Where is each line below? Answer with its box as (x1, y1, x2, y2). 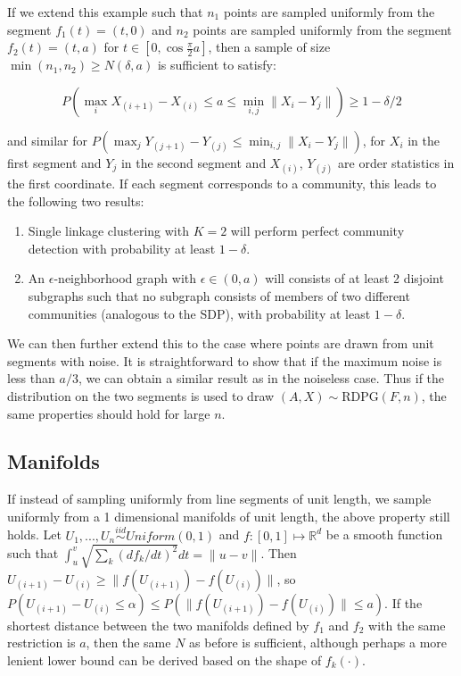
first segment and (7, 153, 102, 171)
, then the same (86, 633, 171, 652)
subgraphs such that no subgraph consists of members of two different (28, 286, 410, 305)
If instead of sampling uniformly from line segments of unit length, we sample (7, 489, 432, 508)
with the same (368, 615, 446, 634)
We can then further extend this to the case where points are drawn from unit (7, 334, 434, 353)
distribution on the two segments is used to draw (7, 386, 275, 405)
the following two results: (7, 191, 144, 210)
